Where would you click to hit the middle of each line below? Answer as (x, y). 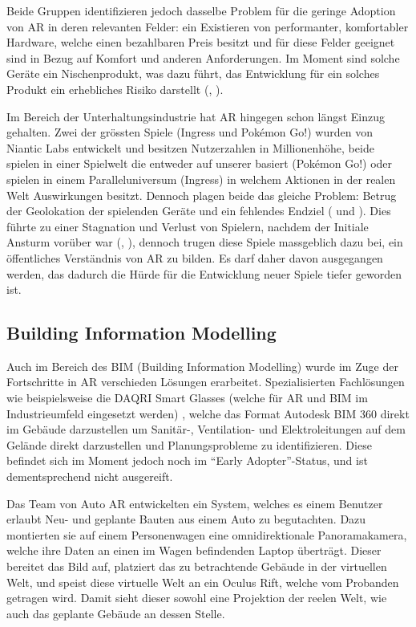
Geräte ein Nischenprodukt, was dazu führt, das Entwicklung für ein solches (193, 73)
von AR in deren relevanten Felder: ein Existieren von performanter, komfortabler (208, 26)
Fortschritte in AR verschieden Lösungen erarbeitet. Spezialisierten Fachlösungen (206, 382)
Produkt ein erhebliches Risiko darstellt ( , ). (115, 89)
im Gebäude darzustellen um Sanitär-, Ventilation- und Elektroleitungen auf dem (206, 429)
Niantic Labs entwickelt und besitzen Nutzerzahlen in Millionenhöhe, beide (190, 147)
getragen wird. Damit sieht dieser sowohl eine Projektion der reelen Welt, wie (197, 598)
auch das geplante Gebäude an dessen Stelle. (116, 613)
